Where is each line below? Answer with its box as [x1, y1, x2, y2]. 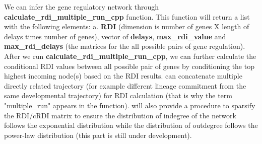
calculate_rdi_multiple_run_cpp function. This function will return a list [4, 11, 250, 22]
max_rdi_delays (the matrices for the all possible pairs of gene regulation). [4, 41, 245, 51]
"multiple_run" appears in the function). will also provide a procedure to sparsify [4, 100, 255, 110]
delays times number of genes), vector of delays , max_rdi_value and [4, 31, 226, 41]
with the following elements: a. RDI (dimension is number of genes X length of [4, 21, 249, 32]
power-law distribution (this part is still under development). [4, 129, 192, 140]
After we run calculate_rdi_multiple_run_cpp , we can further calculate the [4, 50, 256, 61]
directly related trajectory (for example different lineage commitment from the [4, 80, 246, 91]
